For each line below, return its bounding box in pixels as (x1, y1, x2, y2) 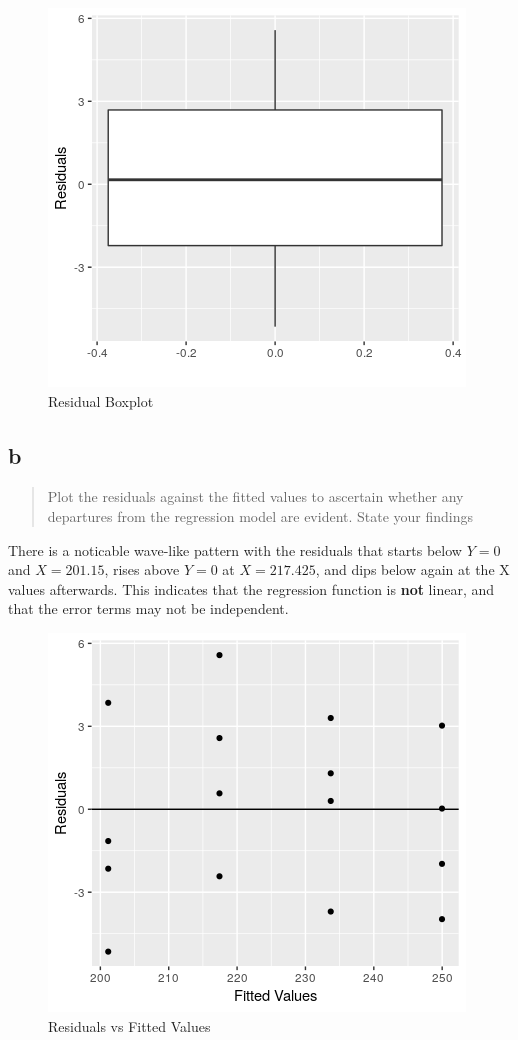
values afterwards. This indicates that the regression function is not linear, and (8, 578, 495, 599)
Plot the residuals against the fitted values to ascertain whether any (47, 486, 464, 507)
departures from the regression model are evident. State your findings (47, 505, 474, 526)
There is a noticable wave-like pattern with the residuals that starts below (8, 539, 462, 560)
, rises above (104, 559, 180, 580)
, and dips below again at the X (315, 559, 510, 580)
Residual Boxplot (48, 390, 154, 411)
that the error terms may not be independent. (8, 598, 289, 619)
